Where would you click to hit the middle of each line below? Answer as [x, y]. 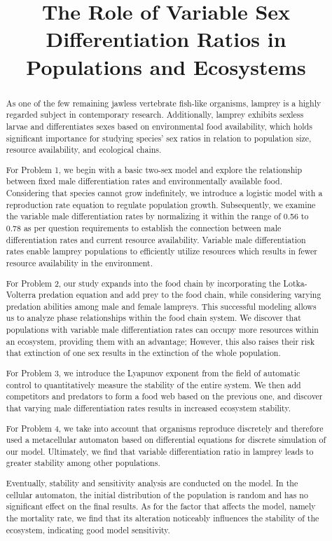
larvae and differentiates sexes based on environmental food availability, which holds [159, 126]
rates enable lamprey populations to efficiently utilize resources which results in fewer [161, 251]
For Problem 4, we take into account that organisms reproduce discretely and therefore [165, 428]
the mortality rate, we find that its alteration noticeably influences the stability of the [162, 518]
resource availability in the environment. [79, 262]
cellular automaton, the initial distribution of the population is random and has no [157, 494]
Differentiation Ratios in [166, 39]
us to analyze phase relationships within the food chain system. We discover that [153, 318]
